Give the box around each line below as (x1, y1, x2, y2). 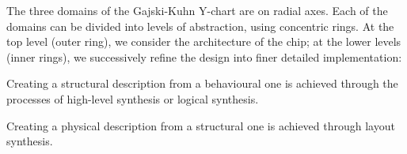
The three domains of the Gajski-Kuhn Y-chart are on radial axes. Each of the (6, 2, 388, 18)
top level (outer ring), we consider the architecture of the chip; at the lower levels (6, 33, 401, 50)
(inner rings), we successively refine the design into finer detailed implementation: (6, 48, 402, 65)
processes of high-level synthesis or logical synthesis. (6, 90, 259, 107)
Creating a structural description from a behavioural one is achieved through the (6, 75, 398, 92)
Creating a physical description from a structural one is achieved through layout (6, 117, 395, 133)
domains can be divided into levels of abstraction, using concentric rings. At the (6, 17, 394, 34)
